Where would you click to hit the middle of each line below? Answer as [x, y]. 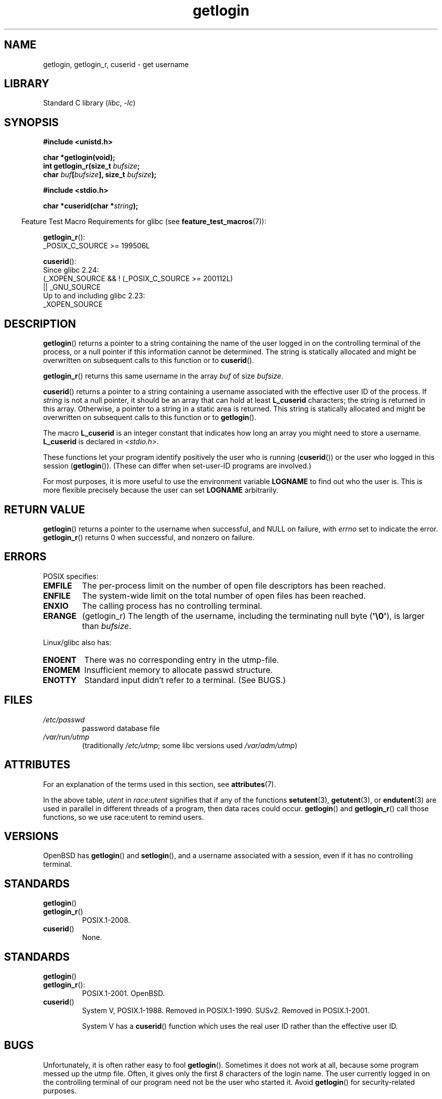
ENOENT [60, 660]
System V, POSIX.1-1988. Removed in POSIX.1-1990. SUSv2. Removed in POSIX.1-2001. [226, 1011]
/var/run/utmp [66, 737]
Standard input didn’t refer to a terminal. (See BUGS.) [185, 680]
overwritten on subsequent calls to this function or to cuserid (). [149, 360]
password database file [121, 728]
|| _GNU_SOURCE [72, 287]
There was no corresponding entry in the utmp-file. [182, 660]
